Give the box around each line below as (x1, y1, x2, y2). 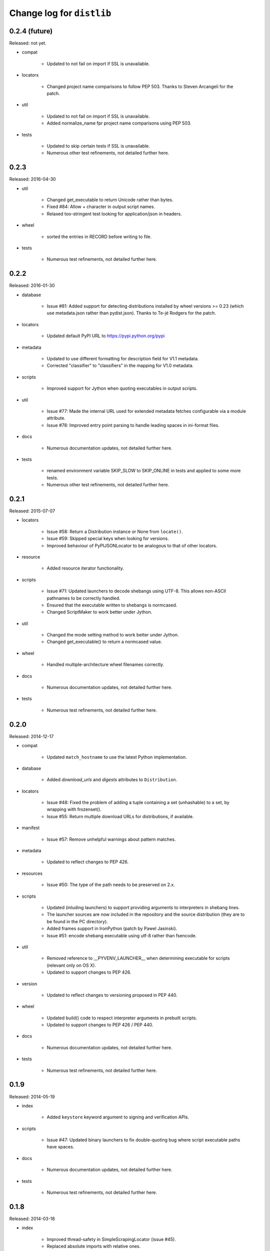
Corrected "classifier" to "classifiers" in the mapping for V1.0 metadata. (46, 363, 194, 369)
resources (21, 870, 42, 876)
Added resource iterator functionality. (46, 565, 124, 571)
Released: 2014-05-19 (9, 1093, 55, 1099)
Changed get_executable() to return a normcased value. (46, 639, 162, 645)
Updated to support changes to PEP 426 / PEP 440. (46, 1022, 153, 1028)
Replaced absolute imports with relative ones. (46, 1243, 141, 1249)
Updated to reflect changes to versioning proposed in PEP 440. (46, 992, 177, 998)
